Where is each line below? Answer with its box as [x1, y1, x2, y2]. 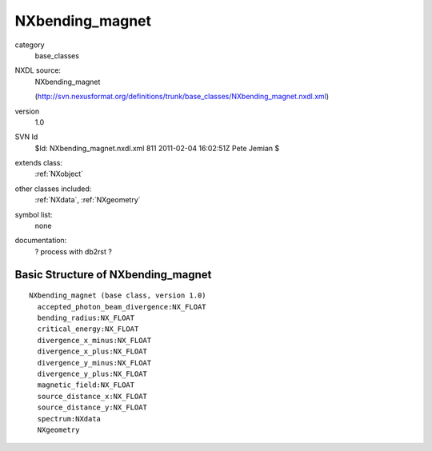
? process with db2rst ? [34, 246, 112, 256]
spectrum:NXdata [37, 414, 102, 423]
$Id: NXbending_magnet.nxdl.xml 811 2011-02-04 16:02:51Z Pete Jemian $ [34, 143, 280, 153]
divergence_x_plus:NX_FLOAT [37, 347, 148, 356]
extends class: [14, 158, 63, 168]
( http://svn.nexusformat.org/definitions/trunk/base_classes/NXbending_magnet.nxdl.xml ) [34, 92, 330, 102]
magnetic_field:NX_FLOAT [37, 381, 135, 389]
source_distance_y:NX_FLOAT [37, 403, 148, 412]
